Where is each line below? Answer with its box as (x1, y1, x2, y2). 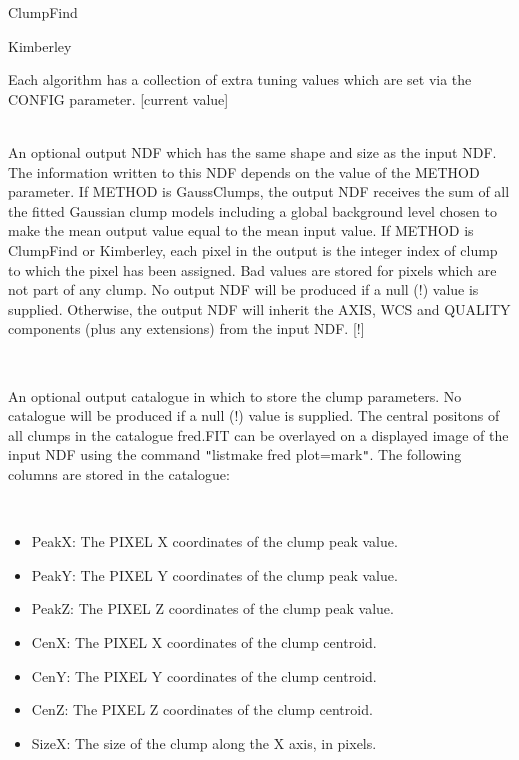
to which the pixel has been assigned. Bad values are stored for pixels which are (8, 259, 497, 280)
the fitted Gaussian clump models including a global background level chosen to (8, 200, 497, 221)
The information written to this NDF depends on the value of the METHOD (8, 161, 480, 182)
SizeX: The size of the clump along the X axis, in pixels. (31, 732, 377, 753)
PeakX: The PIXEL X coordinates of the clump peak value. (31, 531, 398, 552)
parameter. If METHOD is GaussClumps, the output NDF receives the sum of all (8, 181, 510, 202)
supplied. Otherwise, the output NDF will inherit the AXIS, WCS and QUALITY (8, 298, 511, 319)
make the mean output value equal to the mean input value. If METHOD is (8, 220, 474, 241)
